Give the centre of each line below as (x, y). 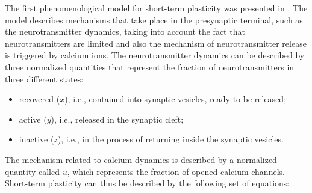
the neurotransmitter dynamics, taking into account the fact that (125, 32)
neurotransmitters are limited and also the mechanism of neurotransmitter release (156, 43)
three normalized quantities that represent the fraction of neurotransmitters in (150, 66)
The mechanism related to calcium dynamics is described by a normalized (141, 159)
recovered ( (39, 99)
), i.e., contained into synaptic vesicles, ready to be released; (176, 99)
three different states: (44, 78)
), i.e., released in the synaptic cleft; (117, 119)
